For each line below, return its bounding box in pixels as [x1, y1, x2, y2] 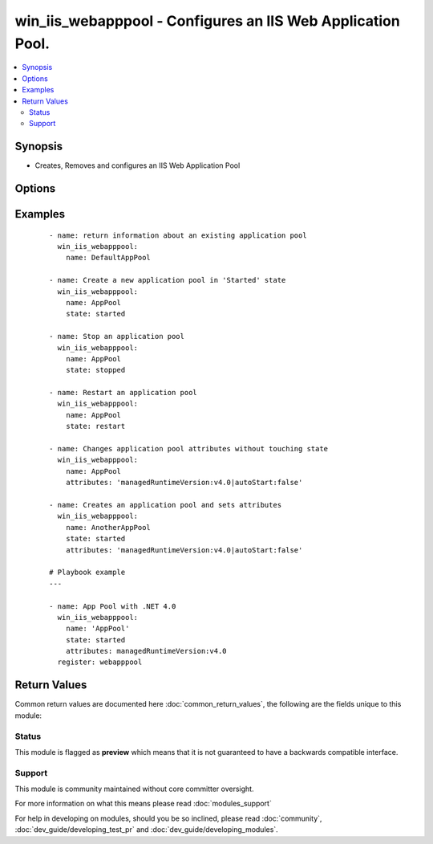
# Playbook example [49, 568, 126, 577]
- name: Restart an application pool [49, 388, 198, 398]
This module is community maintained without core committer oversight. [14, 784, 254, 794]
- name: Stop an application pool [49, 332, 184, 341]
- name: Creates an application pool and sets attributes [49, 500, 282, 509]
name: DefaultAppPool [65, 253, 152, 263]
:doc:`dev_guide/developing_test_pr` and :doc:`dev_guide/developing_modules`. [14, 825, 278, 834]
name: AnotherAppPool [65, 523, 152, 532]
